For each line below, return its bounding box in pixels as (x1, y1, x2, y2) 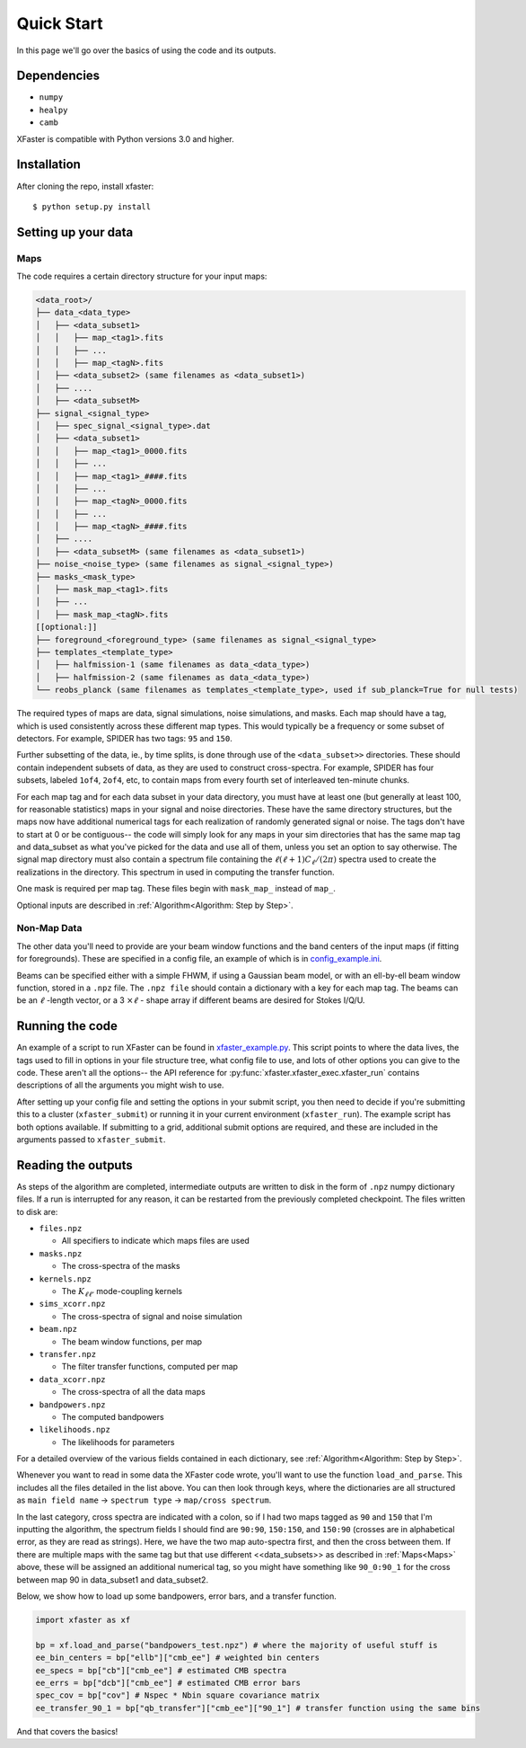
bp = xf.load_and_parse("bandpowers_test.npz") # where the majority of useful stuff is (35, 1640, 439, 1650)
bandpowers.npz (39, 1399, 107, 1410)
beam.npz (39, 1324, 78, 1335)
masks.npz (39, 1248, 83, 1258)
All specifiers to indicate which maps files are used (61, 1236, 250, 1247)
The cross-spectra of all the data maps (61, 1387, 206, 1398)
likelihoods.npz (39, 1424, 111, 1435)
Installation (16, 157, 81, 173)
